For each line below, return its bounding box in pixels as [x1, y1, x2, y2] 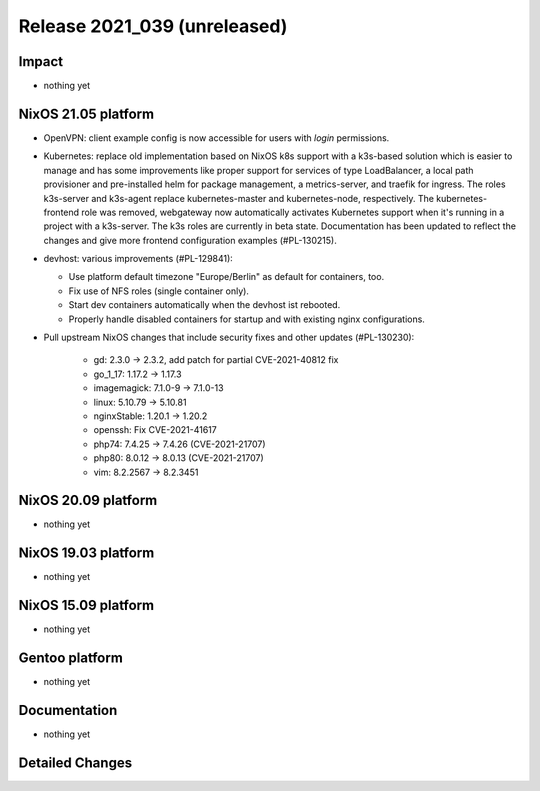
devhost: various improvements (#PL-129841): [43, 253, 234, 265]
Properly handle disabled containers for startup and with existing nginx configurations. [68, 313, 425, 325]
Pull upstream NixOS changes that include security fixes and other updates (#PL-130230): [43, 331, 415, 344]
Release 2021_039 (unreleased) [18, 15, 288, 37]
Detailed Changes [18, 754, 133, 771]
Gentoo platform [18, 650, 124, 667]
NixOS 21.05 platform [18, 105, 155, 122]
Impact [18, 53, 64, 70]
